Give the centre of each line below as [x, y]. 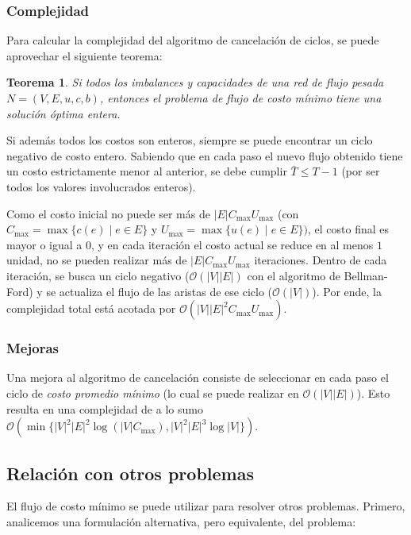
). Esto [373, 393]
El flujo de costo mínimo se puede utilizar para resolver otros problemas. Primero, [206, 506]
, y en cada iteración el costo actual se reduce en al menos [232, 244]
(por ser [361, 171]
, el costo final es [349, 229]
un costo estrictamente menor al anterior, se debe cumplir [147, 171]
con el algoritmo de [294, 275]
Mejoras [33, 348]
